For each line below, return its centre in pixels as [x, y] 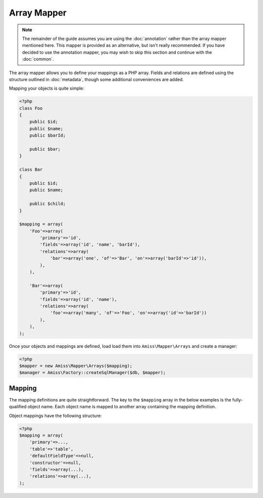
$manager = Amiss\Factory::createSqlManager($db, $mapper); [93, 373]
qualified [18, 407]
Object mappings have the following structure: [56, 416]
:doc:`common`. [38, 59]
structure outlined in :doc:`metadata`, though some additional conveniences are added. [96, 79]
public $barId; [47, 136]
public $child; [47, 204]
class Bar [31, 170]
